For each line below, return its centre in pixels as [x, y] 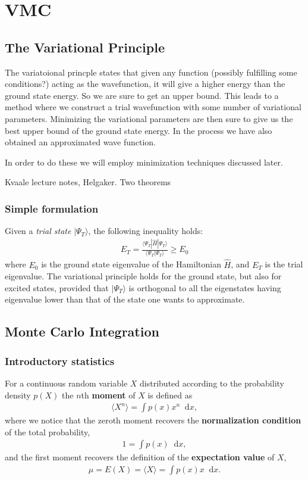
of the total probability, [48, 431]
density [18, 395]
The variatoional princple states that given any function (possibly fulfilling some [151, 72]
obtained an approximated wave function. [81, 142]
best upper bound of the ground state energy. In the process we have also [139, 130]
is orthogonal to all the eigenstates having [205, 287]
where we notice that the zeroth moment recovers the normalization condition [153, 420]
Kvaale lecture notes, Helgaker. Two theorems [88, 182]
